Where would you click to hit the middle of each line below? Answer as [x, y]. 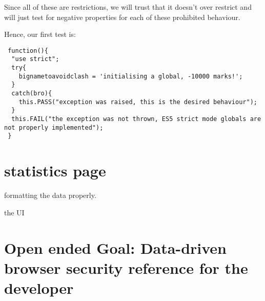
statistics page [55, 170]
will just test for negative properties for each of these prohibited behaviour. [122, 17]
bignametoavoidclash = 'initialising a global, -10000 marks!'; [131, 76]
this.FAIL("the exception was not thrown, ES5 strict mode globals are [136, 119]
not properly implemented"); [54, 127]
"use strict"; [35, 59]
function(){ [28, 51]
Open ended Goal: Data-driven [116, 247]
